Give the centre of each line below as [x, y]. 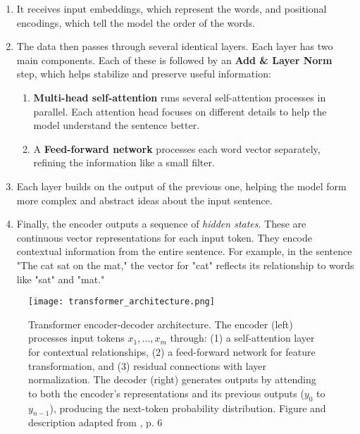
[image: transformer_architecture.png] [122, 302]
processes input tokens [76, 338]
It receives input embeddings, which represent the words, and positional [172, 8]
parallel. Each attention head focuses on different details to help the [180, 111]
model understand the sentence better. [117, 125]
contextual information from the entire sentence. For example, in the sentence [184, 251]
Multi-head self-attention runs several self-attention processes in [180, 97]
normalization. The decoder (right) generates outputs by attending [172, 379]
